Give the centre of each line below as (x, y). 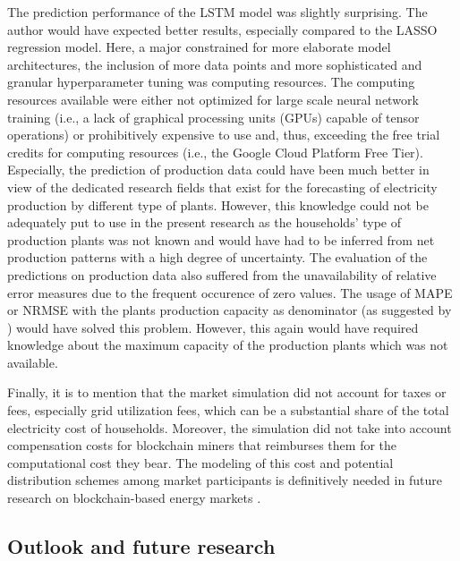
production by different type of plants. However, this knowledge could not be (218, 204)
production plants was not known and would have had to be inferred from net (221, 239)
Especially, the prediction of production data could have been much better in (218, 170)
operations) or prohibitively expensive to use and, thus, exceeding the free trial (224, 135)
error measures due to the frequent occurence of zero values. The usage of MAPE (230, 292)
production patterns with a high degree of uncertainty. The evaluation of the (217, 257)
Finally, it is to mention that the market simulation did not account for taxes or (227, 392)
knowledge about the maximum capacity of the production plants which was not (228, 345)
